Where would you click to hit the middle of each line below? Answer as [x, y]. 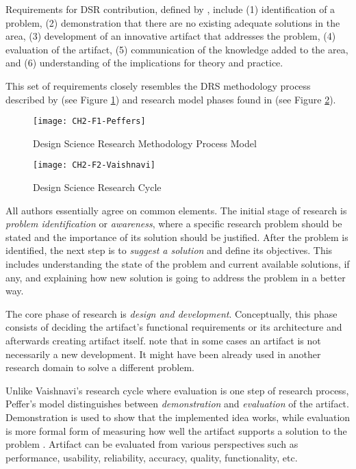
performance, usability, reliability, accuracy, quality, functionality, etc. [152, 457]
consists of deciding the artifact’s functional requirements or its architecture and [174, 327]
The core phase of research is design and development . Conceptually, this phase [171, 313]
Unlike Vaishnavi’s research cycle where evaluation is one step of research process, [177, 390]
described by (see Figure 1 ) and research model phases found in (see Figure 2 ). [171, 99]
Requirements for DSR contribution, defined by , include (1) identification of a [170, 9]
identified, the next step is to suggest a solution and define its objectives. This [169, 250]
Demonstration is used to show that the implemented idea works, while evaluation [178, 417]
